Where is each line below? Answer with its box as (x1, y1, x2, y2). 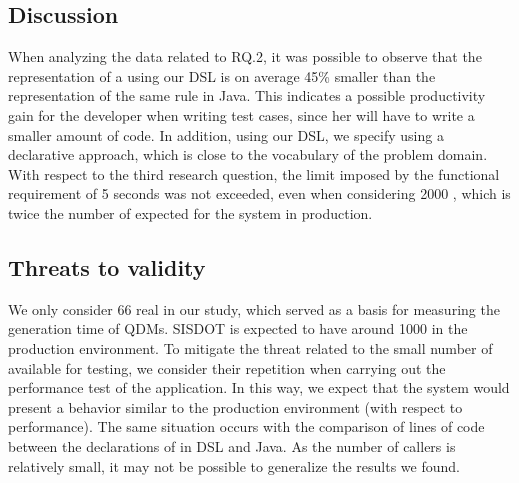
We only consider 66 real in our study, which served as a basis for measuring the (8, 298, 500, 319)
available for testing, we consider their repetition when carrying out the (8, 357, 446, 378)
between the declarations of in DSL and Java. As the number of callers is (8, 435, 456, 456)
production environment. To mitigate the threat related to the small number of (8, 337, 493, 358)
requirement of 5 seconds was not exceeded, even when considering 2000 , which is (8, 183, 511, 204)
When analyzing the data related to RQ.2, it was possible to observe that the (8, 46, 482, 67)
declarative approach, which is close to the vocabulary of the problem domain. (8, 144, 488, 165)
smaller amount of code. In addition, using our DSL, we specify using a (8, 124, 444, 145)
